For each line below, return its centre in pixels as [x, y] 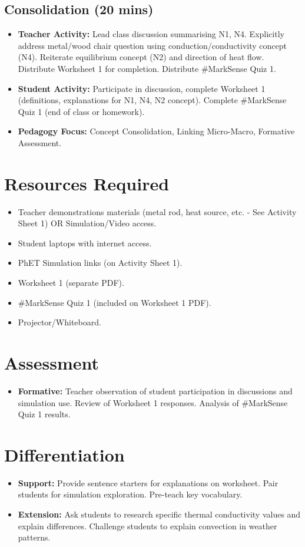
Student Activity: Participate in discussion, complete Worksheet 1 [142, 88]
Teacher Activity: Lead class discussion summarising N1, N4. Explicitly [151, 34]
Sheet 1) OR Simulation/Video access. [87, 223]
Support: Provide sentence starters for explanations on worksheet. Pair [148, 482]
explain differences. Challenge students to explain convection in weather [147, 525]
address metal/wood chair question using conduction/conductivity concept [152, 45]
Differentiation [64, 454]
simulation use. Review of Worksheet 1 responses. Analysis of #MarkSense [153, 402]
